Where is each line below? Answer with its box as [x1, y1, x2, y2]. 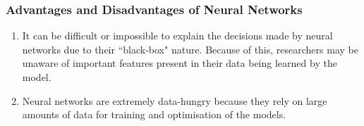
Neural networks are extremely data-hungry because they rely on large [22, 93, 327, 108]
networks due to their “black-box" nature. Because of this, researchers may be [22, 42, 358, 56]
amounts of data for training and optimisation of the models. [22, 107, 286, 122]
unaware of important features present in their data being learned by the [22, 56, 337, 70]
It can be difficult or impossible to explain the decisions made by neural [22, 28, 333, 43]
